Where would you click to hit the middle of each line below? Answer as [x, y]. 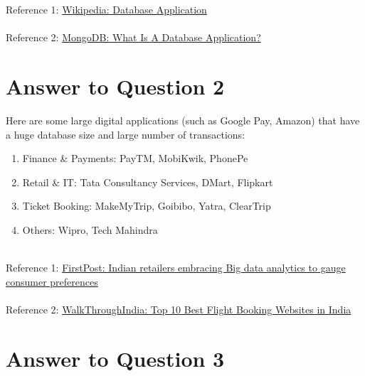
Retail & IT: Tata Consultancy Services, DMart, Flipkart [148, 182]
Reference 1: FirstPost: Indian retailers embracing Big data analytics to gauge [176, 268]
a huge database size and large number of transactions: [126, 134]
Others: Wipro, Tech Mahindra [90, 230]
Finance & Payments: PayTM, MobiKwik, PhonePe [135, 158]
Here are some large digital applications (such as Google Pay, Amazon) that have [183, 120]
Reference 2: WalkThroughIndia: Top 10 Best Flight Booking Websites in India [179, 310]
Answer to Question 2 [115, 86]
